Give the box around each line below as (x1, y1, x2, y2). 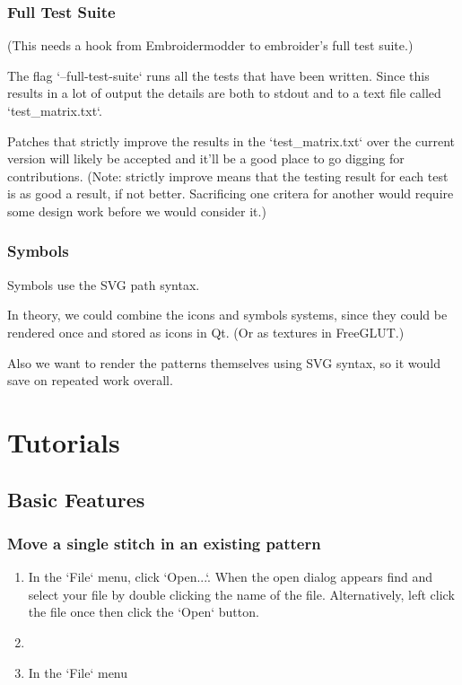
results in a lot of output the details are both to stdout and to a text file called (7, 83, 441, 102)
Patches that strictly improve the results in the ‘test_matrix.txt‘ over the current (7, 131, 456, 150)
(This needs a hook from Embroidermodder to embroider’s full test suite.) (7, 36, 414, 55)
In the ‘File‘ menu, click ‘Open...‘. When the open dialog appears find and (28, 567, 433, 586)
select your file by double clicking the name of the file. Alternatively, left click (28, 584, 455, 603)
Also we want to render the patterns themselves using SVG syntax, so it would (7, 353, 440, 372)
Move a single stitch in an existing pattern (7, 531, 321, 554)
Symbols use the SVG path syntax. (7, 275, 200, 294)
